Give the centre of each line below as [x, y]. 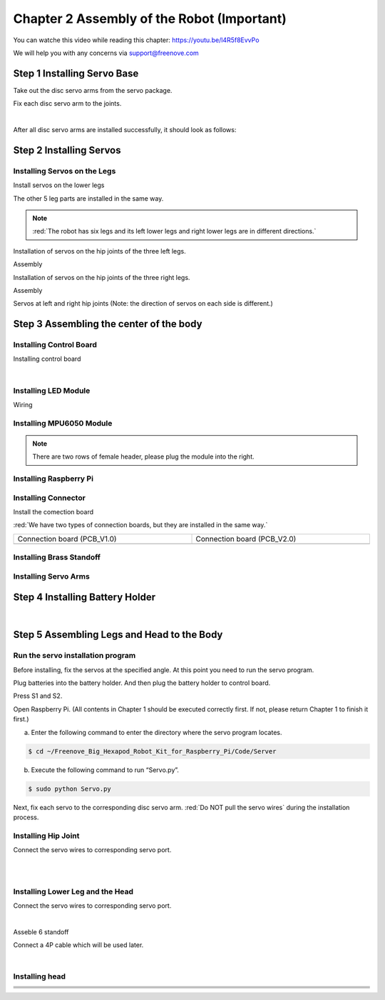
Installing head [40, 976]
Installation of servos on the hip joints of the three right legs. [102, 277]
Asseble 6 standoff [41, 931]
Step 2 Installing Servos [67, 150]
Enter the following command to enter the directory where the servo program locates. [156, 732]
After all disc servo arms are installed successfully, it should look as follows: [125, 130]
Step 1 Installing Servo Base [76, 73]
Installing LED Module [52, 391]
